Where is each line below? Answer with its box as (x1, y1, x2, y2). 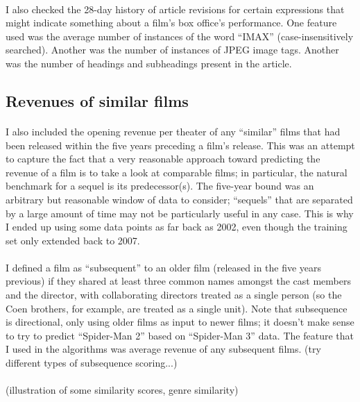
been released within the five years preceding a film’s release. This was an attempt (6, 137, 355, 152)
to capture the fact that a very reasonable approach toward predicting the (6, 151, 320, 166)
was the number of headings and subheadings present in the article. (6, 56, 292, 70)
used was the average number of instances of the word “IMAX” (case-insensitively (6, 28, 354, 43)
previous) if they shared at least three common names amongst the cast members (6, 274, 352, 288)
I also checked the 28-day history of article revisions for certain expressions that (6, 1, 345, 16)
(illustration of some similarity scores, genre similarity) (6, 383, 239, 397)
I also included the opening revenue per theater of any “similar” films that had (6, 124, 341, 138)
